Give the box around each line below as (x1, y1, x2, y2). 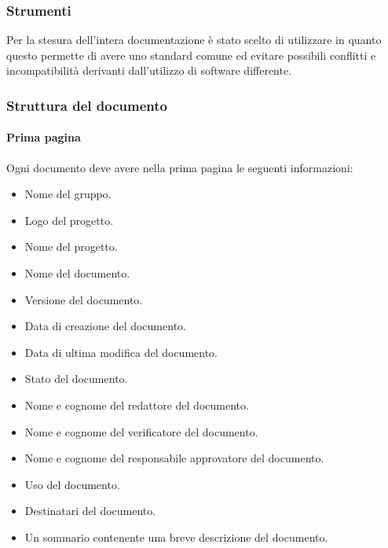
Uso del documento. (24, 476, 120, 492)
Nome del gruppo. (24, 186, 112, 202)
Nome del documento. (24, 265, 130, 281)
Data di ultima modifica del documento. (24, 344, 218, 360)
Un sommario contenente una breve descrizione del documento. (24, 528, 328, 545)
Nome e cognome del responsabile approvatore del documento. (24, 450, 324, 466)
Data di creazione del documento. (24, 318, 186, 334)
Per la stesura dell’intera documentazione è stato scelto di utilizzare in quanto (6, 31, 382, 48)
